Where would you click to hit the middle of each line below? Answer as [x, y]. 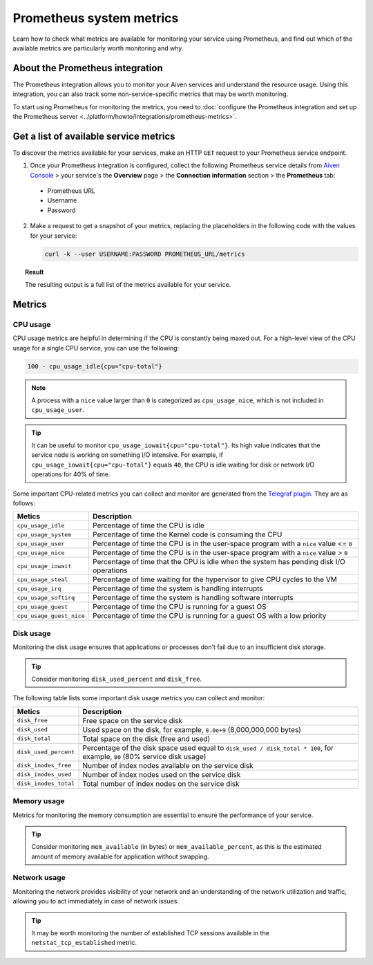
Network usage [39, 878]
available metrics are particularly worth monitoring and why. [98, 48]
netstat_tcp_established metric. [84, 943]
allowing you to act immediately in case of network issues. [96, 901]
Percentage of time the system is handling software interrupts [193, 598]
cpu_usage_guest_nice [51, 616]
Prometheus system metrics [96, 18]
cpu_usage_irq [39, 589]
